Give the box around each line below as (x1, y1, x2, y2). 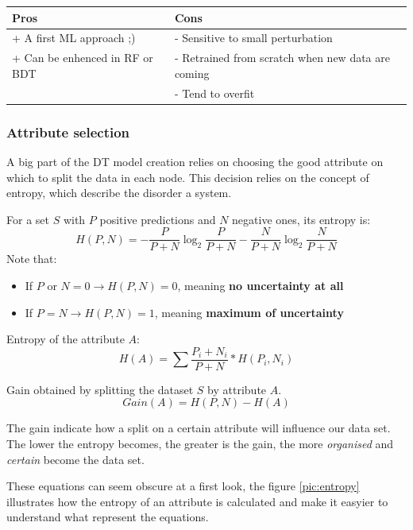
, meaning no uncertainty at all (177, 277, 344, 293)
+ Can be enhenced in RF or (12, 49, 153, 66)
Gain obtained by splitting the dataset (6, 381, 194, 397)
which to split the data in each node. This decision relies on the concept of (6, 168, 369, 185)
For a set (6, 211, 49, 227)
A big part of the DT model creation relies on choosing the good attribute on (6, 153, 384, 169)
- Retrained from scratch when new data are (174, 49, 390, 66)
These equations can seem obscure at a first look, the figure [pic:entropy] (6, 478, 360, 494)
